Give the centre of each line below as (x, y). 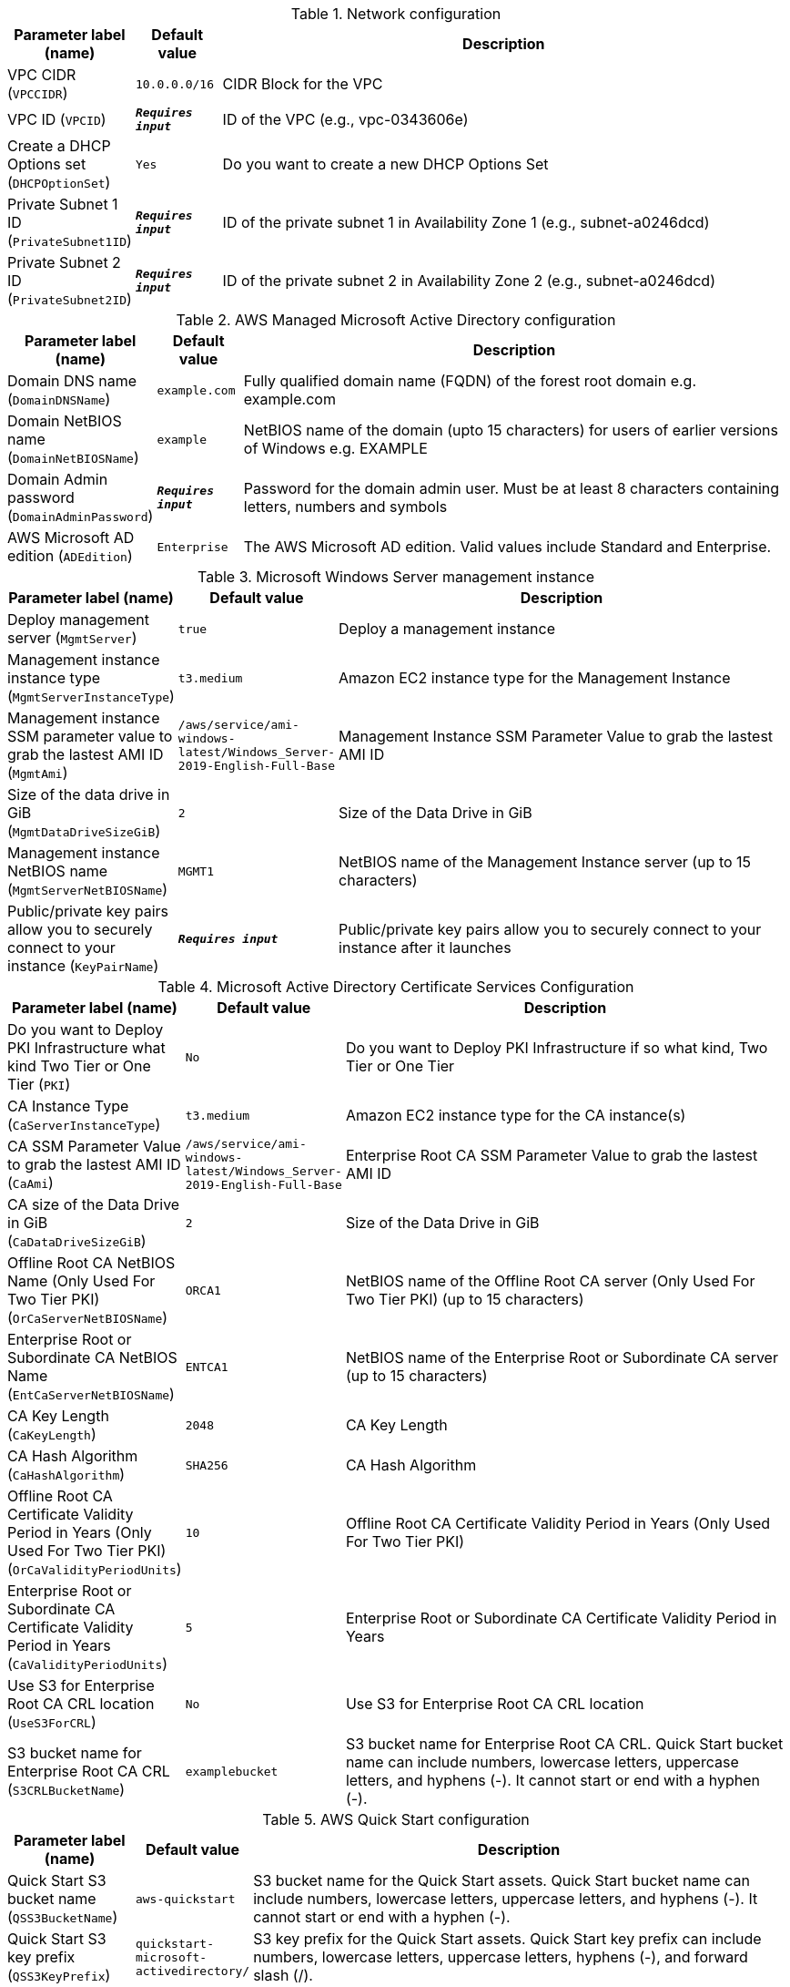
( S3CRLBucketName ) (66, 1789)
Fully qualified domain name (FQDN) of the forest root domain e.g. (470, 381)
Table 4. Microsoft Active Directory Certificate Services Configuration (396, 987)
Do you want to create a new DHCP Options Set (385, 164)
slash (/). (283, 1975)
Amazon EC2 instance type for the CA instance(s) (516, 1115)
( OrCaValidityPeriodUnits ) (95, 1569)
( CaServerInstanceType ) (84, 1124)
